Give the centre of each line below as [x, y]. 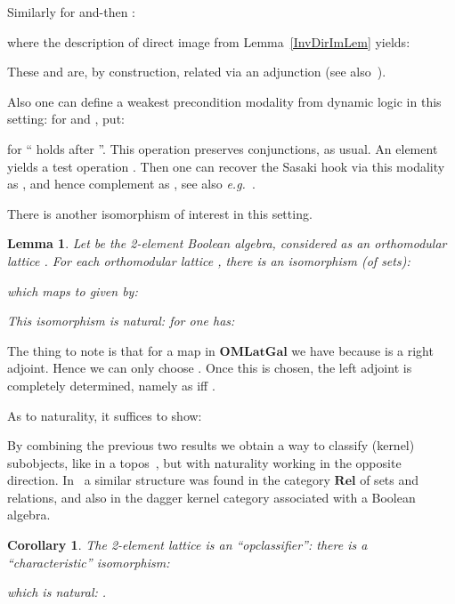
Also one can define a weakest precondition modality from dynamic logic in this [224, 101]
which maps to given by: [73, 290]
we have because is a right [362, 350]
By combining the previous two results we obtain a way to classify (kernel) [211, 445]
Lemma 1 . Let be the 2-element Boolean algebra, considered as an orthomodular [227, 243]
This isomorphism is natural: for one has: [121, 321]
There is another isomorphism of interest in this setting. [160, 213]
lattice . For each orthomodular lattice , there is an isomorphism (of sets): [209, 260]
